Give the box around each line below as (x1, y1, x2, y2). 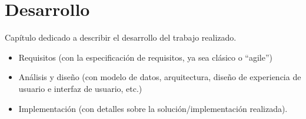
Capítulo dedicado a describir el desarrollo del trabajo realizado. (5, 31, 237, 44)
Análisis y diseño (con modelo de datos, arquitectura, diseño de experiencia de (18, 71, 301, 83)
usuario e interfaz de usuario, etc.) (18, 82, 142, 94)
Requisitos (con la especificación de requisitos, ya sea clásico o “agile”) (18, 51, 272, 63)
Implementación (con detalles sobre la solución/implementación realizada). (18, 102, 288, 114)
